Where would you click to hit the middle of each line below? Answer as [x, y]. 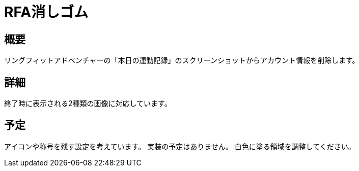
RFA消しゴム [46, 12]
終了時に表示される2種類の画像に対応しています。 [88, 104]
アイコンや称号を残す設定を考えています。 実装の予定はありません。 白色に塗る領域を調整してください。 [180, 146]
